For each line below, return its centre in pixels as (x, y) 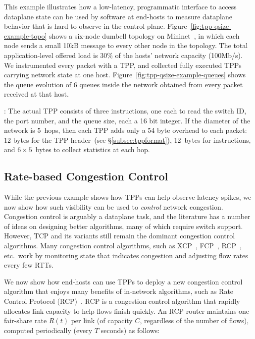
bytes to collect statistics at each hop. (93, 149)
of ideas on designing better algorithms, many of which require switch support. (124, 226)
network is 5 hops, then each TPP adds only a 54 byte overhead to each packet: (126, 130)
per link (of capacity (102, 320)
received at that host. (36, 94)
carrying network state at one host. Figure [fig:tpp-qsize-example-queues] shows (125, 75)
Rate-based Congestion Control (86, 176)
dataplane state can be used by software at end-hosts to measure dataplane (118, 16)
